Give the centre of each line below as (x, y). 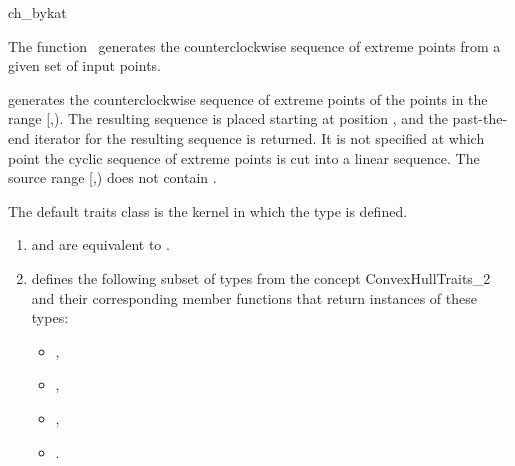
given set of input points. (85, 65)
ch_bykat (37, 12)
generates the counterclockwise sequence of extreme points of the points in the (248, 98)
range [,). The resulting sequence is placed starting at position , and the (228, 118)
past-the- (480, 118)
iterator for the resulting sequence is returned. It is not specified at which (259, 137)
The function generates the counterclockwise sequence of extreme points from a (254, 45)
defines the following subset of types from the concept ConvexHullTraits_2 (261, 277)
